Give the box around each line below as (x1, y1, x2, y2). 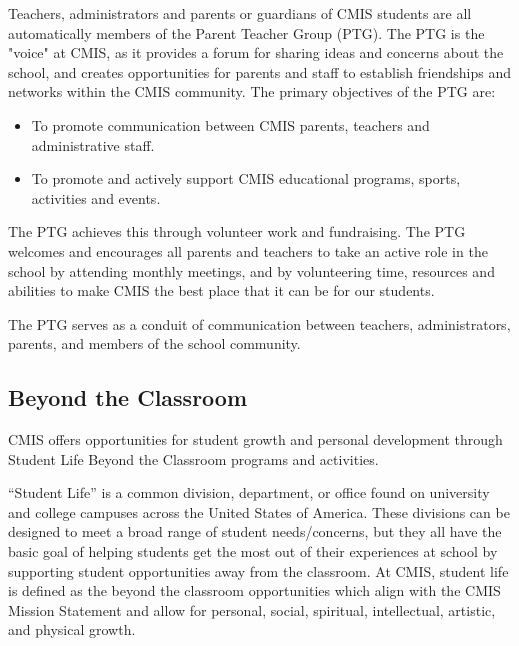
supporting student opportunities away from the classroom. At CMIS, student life (8, 560, 509, 581)
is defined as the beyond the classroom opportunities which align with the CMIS (8, 580, 501, 601)
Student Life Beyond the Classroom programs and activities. (8, 448, 379, 469)
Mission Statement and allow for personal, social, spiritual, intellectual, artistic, (8, 599, 496, 620)
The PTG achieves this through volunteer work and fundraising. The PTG (8, 221, 466, 242)
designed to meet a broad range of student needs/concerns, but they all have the (8, 521, 502, 542)
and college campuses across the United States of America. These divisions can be (8, 501, 510, 522)
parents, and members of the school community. (8, 333, 301, 354)
